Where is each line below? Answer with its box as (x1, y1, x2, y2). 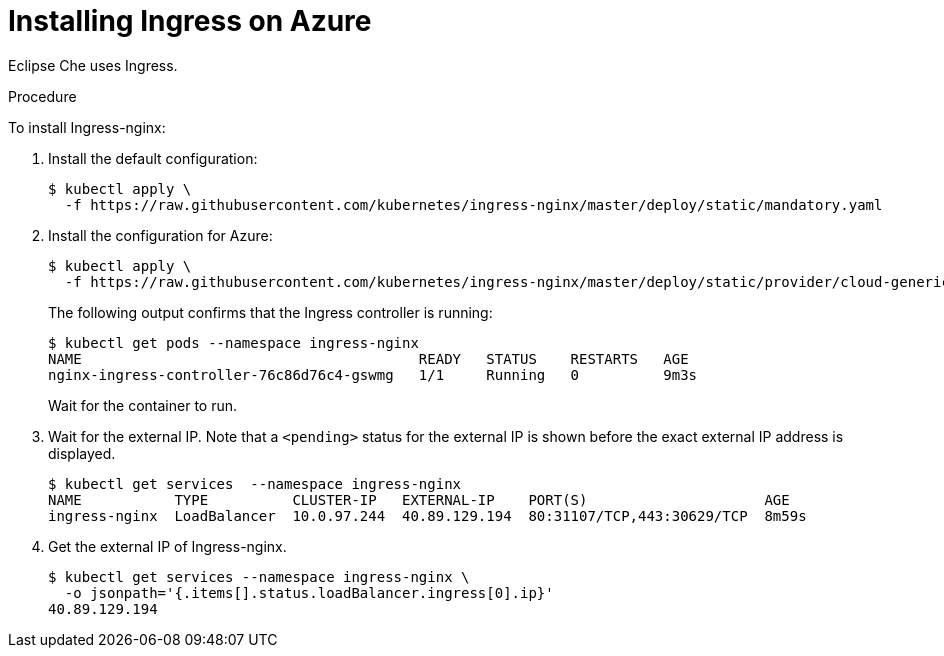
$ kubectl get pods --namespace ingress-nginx (48, 334, 419, 351)
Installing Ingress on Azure (8, 4, 372, 38)
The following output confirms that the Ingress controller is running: (48, 303, 493, 321)
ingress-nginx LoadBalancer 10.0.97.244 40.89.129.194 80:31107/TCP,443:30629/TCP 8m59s (48, 507, 807, 524)
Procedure (8, 87, 77, 105)
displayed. (48, 444, 116, 462)
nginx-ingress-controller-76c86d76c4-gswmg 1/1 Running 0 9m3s (48, 366, 698, 383)
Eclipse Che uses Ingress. (8, 56, 178, 74)
